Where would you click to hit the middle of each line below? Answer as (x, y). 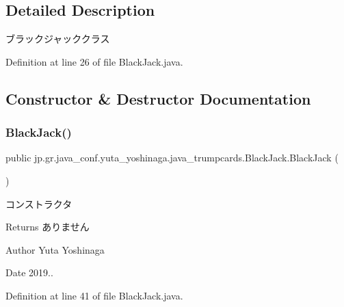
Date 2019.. (29, 272)
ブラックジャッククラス (58, 39)
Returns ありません (48, 227)
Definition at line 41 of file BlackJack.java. (94, 295)
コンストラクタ (39, 203)
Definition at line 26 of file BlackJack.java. (94, 61)
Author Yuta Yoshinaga (55, 249)
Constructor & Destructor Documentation (158, 98)
